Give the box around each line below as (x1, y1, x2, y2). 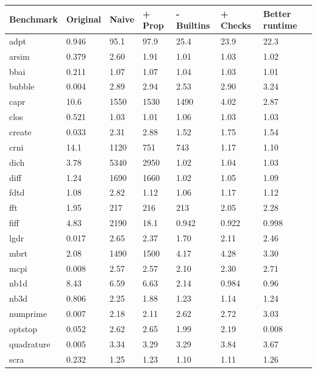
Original (66, 13, 101, 26)
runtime (263, 19, 297, 32)
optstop (9, 322, 37, 335)
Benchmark (9, 13, 58, 26)
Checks (221, 19, 251, 32)
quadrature (9, 337, 51, 350)
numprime (9, 307, 47, 320)
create (9, 126, 32, 138)
